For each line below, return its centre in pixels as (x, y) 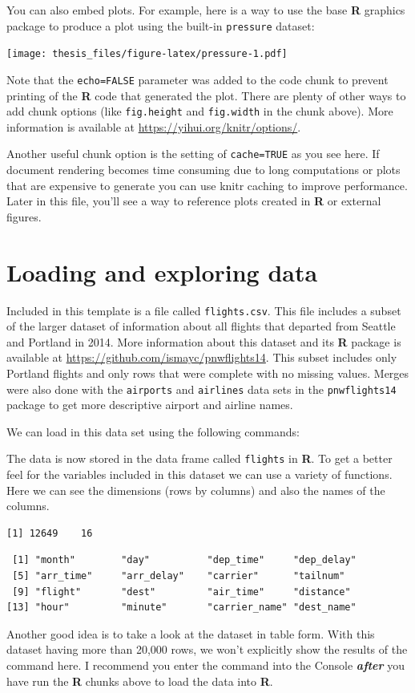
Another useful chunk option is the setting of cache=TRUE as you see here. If (193, 154)
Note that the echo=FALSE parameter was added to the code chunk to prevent (197, 79)
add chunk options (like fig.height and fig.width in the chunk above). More (200, 111)
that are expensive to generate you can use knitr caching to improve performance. (207, 185)
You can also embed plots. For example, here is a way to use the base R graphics (206, 10)
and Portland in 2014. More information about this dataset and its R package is (204, 341)
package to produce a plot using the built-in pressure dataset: (161, 25)
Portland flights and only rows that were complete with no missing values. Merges (208, 373)
